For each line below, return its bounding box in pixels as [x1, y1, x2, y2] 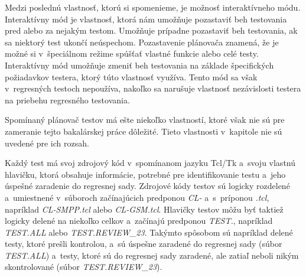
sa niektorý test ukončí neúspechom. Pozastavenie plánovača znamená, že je [5, 35, 279, 48]
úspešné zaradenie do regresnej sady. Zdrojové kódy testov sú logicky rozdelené [5, 180, 290, 192]
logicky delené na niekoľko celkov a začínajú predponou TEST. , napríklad [5, 214, 273, 227]
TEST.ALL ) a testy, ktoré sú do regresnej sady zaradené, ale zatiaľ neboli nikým [5, 249, 299, 261]
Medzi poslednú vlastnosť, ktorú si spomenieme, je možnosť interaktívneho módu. [5, 1, 301, 13]
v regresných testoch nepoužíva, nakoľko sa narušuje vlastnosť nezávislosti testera [5, 82, 301, 94]
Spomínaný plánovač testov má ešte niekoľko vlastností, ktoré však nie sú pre [5, 113, 285, 126]
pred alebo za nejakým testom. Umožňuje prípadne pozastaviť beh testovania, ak [5, 24, 298, 37]
